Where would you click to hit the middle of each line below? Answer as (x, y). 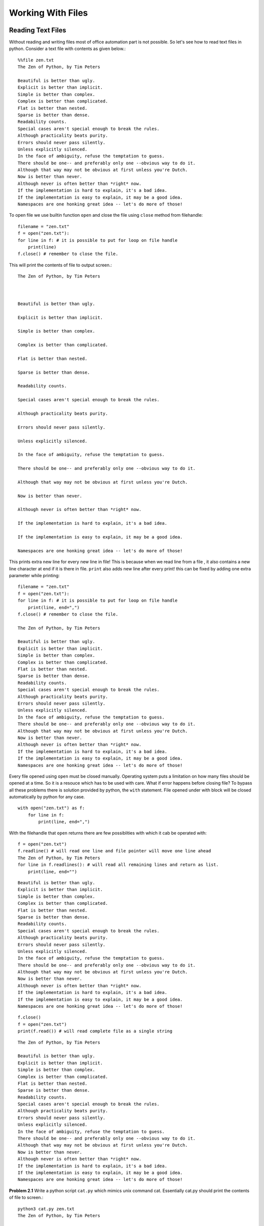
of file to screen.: (26, 1198)
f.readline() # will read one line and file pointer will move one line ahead (114, 851)
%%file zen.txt (36, 60)
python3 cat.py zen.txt (46, 1209)
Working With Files (48, 13)
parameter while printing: (34, 575)
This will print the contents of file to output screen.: (61, 265)
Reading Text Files (38, 30)
